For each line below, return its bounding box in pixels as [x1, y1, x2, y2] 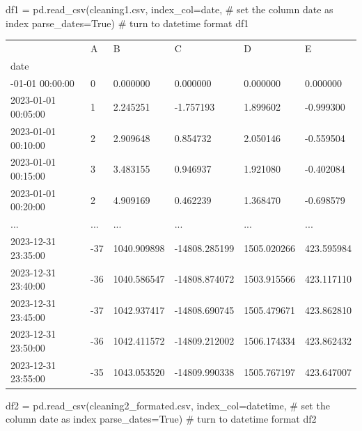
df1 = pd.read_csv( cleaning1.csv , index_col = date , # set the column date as [6, 2, 333, 16]
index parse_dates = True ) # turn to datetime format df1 [6, 15, 249, 30]
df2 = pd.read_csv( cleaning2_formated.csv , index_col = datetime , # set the [6, 398, 330, 412]
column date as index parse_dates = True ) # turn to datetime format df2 [6, 412, 317, 426]
